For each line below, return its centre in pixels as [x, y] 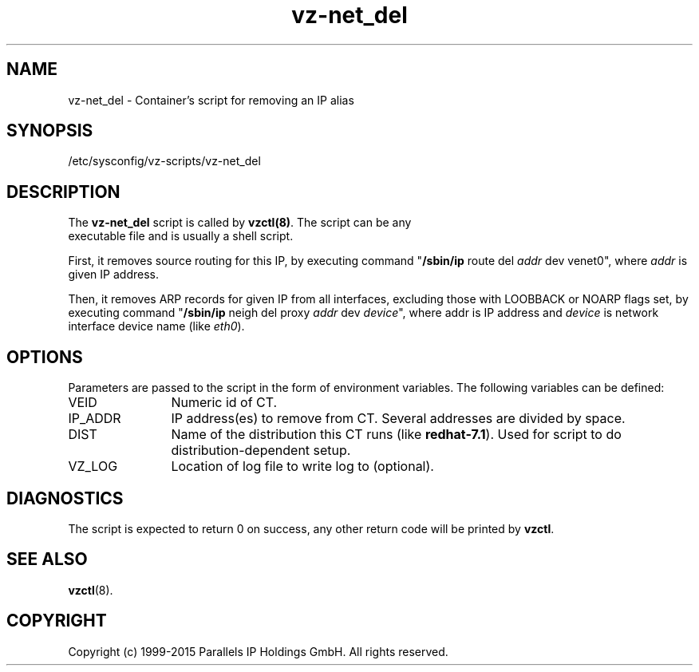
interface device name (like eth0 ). [156, 326]
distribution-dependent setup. [261, 451]
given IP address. [113, 275]
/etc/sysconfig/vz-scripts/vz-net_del [164, 161]
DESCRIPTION [63, 192]
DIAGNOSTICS [65, 498]
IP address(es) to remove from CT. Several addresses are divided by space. [398, 419]
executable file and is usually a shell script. [181, 236]
